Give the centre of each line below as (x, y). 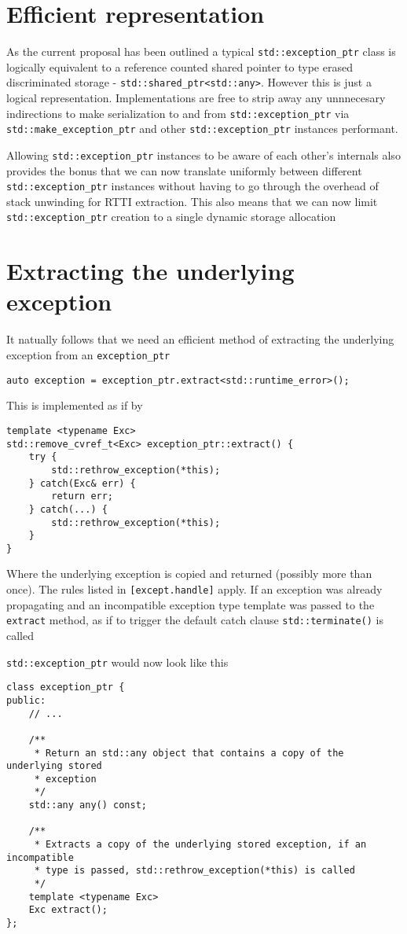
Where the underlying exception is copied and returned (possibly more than (189, 574)
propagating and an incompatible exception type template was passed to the (191, 604)
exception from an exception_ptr (88, 355)
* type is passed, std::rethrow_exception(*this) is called (194, 871)
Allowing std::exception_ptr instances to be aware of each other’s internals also (203, 154)
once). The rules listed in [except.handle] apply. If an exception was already (194, 589)
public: (26, 700)
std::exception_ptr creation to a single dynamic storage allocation (171, 217)
